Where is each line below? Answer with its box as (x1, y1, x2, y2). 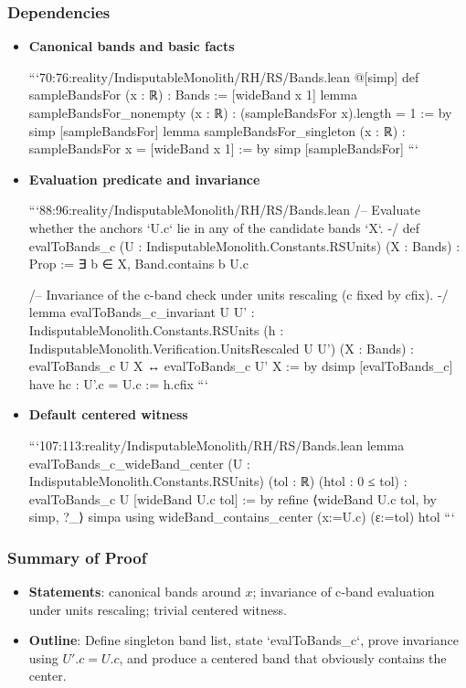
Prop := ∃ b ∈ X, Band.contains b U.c (28, 254, 249, 273)
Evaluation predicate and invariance (28, 169, 260, 188)
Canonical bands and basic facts (28, 37, 235, 56)
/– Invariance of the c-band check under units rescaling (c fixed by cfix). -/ (28, 284, 449, 303)
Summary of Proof (7, 545, 147, 568)
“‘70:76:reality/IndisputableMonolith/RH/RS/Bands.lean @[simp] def (28, 67, 419, 86)
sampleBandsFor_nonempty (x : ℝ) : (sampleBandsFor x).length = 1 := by (28, 103, 452, 122)
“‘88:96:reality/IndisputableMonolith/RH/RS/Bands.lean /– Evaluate (28, 200, 420, 219)
